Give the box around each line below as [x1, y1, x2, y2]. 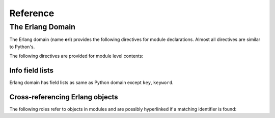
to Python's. [9, 44, 35, 50]
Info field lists [9, 66, 53, 74]
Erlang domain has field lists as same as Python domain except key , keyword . [9, 80, 174, 86]
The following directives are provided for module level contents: [9, 53, 144, 59]
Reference [9, 8, 54, 19]
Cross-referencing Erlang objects [9, 93, 118, 101]
